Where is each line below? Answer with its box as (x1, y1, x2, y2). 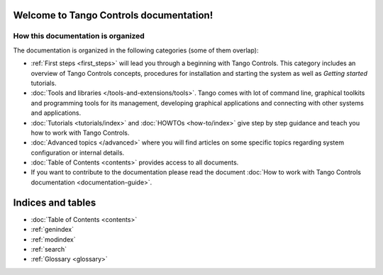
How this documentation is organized (13, 31, 145, 41)
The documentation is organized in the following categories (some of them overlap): (13, 46, 259, 55)
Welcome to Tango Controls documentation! (13, 9, 213, 21)
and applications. (30, 108, 82, 117)
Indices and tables (13, 196, 96, 208)
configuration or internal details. (30, 148, 125, 157)
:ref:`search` (30, 245, 67, 253)
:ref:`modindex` (30, 235, 76, 244)
